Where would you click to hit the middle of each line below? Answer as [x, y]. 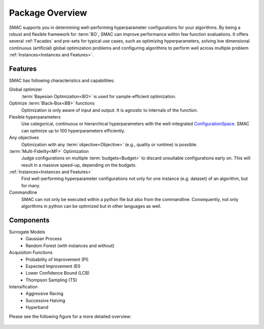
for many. [31, 185]
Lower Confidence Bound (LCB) [58, 273]
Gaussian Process [44, 239]
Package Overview [48, 13]
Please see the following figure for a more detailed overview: [70, 316]
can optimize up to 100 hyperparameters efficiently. [73, 130]
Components [29, 220]
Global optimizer [26, 89]
